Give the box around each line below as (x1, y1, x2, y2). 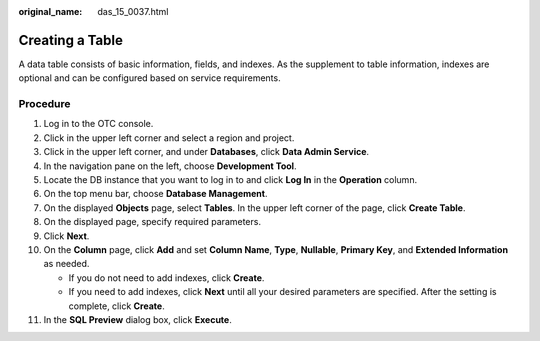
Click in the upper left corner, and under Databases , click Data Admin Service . (43, 146, 370, 158)
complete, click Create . (68, 300, 165, 312)
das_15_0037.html (97, 6, 169, 17)
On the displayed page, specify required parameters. (43, 216, 262, 228)
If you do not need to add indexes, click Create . (68, 271, 265, 284)
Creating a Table (18, 31, 124, 49)
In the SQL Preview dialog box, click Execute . (43, 313, 232, 325)
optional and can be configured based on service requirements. (18, 72, 281, 84)
